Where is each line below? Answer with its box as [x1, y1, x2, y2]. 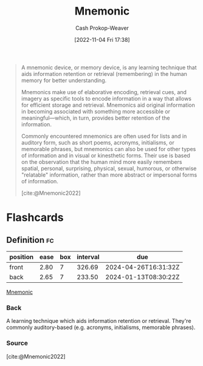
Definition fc [6, 235, 54, 245]
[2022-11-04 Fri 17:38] [74, 36, 130, 43]
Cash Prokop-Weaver [75, 24, 129, 32]
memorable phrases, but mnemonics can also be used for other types [21, 145, 196, 152]
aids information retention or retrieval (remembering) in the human [21, 70, 187, 77]
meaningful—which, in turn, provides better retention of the [21, 114, 170, 121]
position [9, 252, 34, 261]
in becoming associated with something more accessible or [21, 107, 170, 115]
